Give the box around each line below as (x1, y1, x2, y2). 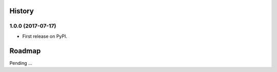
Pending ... (9, 60, 33, 66)
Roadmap (9, 46, 41, 55)
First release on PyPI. (22, 33, 68, 39)
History (9, 7, 34, 15)
